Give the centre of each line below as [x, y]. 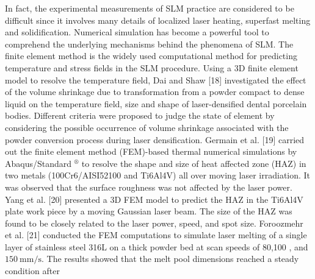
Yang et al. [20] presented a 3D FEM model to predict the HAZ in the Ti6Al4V [154, 199]
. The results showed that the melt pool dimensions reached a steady [170, 259]
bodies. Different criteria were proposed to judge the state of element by [140, 115]
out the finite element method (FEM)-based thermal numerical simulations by [151, 151]
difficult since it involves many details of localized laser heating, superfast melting [158, 20]
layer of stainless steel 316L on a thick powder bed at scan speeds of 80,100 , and [157, 246]
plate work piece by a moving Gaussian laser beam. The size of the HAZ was [149, 211]
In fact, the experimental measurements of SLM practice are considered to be [150, 8]
